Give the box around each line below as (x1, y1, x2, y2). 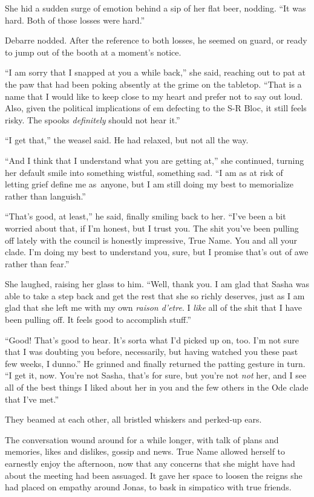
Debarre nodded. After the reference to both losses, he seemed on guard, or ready (5, 34, 307, 47)
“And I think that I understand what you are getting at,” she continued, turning (5, 154, 304, 166)
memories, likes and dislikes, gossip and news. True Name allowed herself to (5, 445, 286, 458)
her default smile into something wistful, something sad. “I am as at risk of (5, 166, 283, 178)
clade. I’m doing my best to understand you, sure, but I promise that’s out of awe (5, 245, 309, 258)
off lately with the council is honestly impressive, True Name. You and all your (5, 233, 298, 246)
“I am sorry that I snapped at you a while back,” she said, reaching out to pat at (5, 66, 306, 79)
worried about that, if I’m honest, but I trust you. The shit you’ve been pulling (5, 221, 299, 234)
